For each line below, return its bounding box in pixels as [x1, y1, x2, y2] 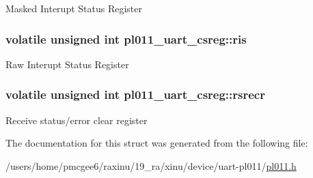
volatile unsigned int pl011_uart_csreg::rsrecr [5, 86, 265, 103]
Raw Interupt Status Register [5, 57, 129, 71]
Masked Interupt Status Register [5, 1, 143, 15]
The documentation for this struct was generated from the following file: [5, 136, 308, 150]
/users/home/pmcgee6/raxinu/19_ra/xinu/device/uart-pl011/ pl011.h [5, 158, 297, 173]
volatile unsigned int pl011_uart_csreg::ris [5, 30, 247, 47]
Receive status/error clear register [5, 113, 148, 127]
